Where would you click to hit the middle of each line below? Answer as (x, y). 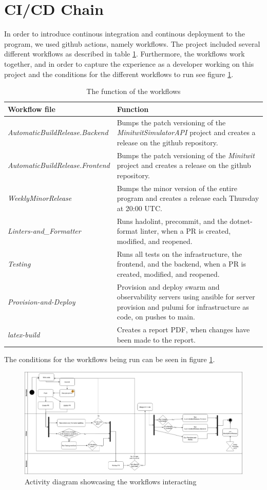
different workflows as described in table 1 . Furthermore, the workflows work (125, 54)
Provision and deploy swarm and (168, 286)
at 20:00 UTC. (139, 208)
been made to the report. (156, 339)
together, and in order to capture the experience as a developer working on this (129, 63)
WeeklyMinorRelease (40, 198)
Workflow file (32, 109)
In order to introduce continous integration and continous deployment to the (125, 34)
